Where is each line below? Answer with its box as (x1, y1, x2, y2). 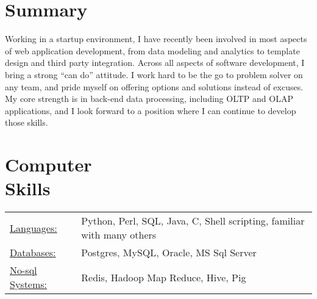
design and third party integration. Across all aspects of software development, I (5, 56, 305, 69)
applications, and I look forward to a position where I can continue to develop (5, 104, 296, 117)
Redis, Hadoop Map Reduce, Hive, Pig (81, 270, 246, 284)
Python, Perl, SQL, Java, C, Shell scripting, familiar (81, 214, 305, 228)
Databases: (10, 245, 56, 260)
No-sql (10, 263, 37, 278)
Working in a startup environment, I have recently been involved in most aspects (5, 32, 307, 45)
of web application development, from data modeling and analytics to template (5, 44, 300, 57)
